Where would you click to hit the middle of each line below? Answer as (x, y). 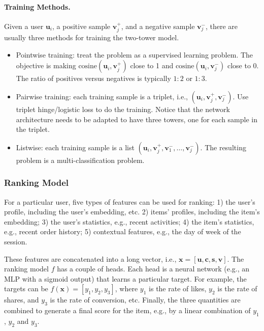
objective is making (46, 65)
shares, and (22, 300)
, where (126, 288)
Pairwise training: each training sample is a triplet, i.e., (102, 96)
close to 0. (243, 65)
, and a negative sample (158, 26)
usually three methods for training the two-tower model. (92, 37)
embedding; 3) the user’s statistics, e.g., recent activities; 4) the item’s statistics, (129, 221)
